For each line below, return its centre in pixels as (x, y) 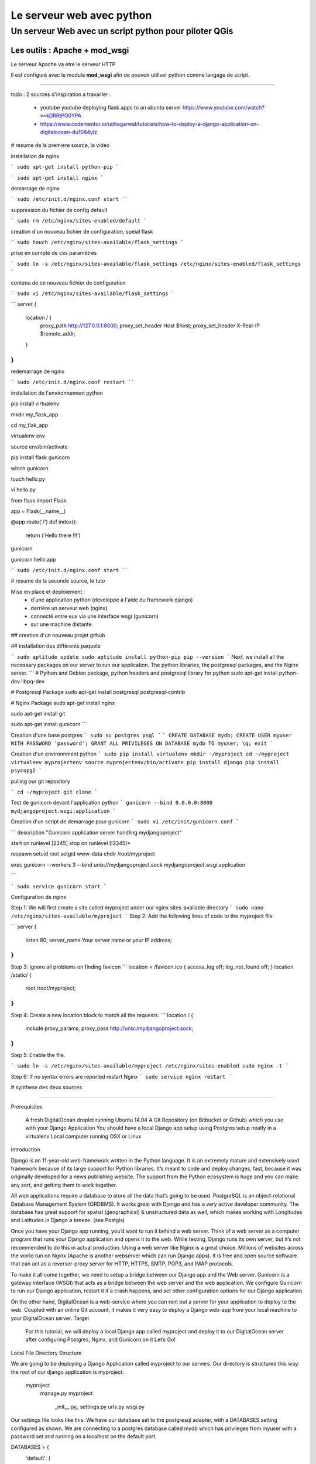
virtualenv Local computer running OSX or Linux (83, 1136)
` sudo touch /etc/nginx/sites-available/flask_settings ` (97, 242)
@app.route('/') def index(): (44, 522)
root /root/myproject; (51, 988)
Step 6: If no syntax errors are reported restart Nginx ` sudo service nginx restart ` (121, 1076)
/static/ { (21, 975)
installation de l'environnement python (57, 393)
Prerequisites (27, 1106)
